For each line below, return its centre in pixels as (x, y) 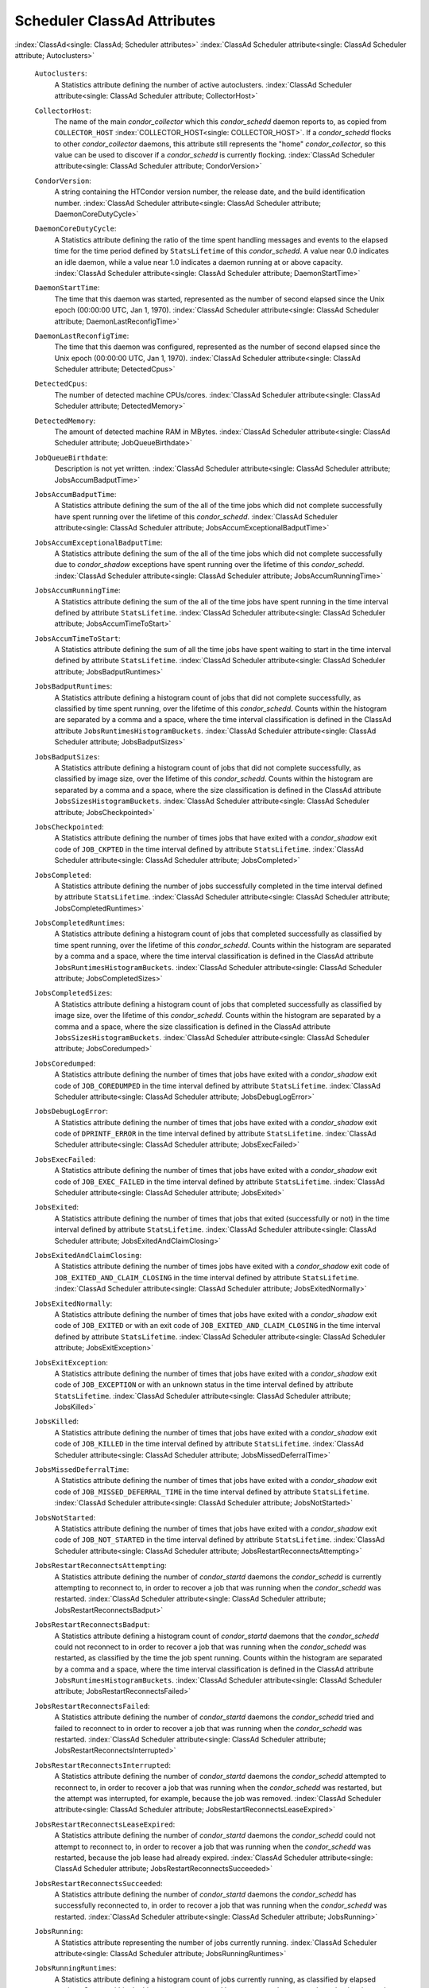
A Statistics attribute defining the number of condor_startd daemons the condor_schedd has (205, 1895)
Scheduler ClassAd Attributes (115, 21)
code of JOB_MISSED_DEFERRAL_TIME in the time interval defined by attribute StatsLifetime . (212, 1492)
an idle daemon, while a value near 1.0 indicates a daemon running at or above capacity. (199, 262)
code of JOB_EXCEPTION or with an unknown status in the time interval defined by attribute (204, 1384)
